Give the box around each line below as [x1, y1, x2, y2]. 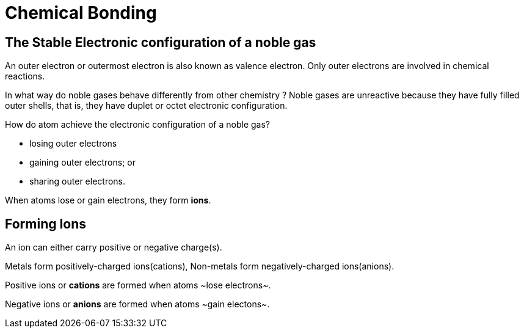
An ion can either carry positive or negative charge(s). [5, 242, 222, 253]
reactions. [5, 71, 45, 82]
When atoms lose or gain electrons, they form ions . [5, 195, 211, 206]
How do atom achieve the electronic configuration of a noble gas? [5, 119, 270, 130]
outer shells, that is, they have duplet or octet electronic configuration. [5, 100, 288, 111]
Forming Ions [5, 216, 87, 232]
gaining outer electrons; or [29, 157, 136, 168]
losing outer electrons [29, 138, 117, 149]
